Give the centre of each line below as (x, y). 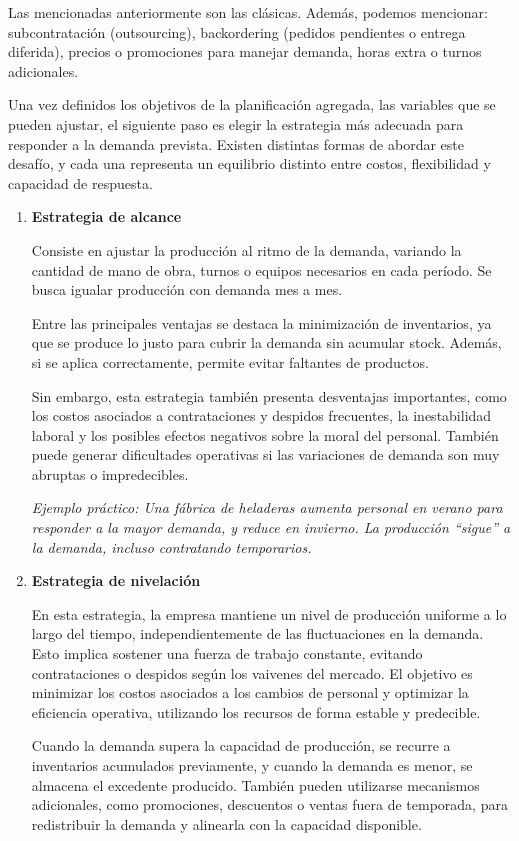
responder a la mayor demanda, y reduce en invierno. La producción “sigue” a (271, 527)
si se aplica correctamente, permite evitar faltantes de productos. (230, 361)
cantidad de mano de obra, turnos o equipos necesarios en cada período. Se (261, 269)
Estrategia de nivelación (116, 580)
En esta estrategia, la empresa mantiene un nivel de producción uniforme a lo (269, 613)
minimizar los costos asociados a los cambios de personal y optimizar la (250, 692)
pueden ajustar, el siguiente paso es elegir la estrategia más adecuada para (236, 123)
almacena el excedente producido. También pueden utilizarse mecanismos (255, 784)
